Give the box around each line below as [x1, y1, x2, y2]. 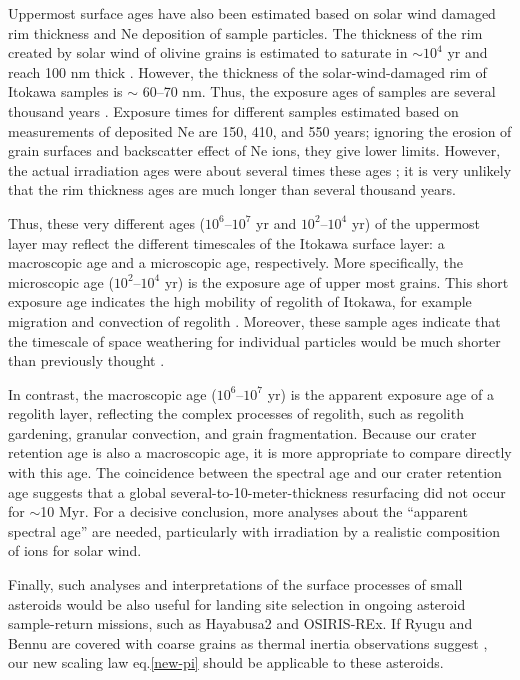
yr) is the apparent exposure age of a [267, 383, 494, 404]
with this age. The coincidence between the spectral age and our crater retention [8, 462, 502, 483]
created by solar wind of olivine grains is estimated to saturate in [8, 42, 408, 63]
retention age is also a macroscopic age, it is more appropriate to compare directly [8, 442, 512, 463]
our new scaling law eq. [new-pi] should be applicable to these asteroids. [8, 652, 444, 673]
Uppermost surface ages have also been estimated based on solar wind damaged [8, 3, 496, 23]
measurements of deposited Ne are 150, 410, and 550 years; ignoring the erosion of [8, 120, 512, 141]
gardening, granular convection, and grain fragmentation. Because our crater [8, 422, 477, 443]
